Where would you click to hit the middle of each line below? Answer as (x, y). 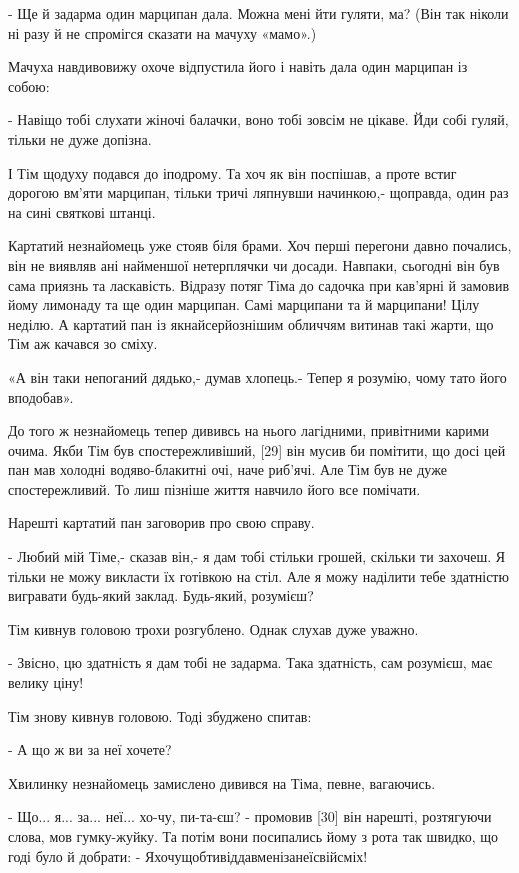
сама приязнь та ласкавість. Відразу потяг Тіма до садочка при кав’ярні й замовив (259, 284)
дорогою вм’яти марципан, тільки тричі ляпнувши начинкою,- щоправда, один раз (258, 192)
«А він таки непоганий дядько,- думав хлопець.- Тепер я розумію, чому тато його (257, 376)
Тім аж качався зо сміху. (83, 343)
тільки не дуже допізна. (80, 138)
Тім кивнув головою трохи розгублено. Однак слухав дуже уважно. (213, 628)
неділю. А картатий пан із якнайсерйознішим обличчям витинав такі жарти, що (251, 323)
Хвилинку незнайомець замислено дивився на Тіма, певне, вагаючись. (222, 782)
